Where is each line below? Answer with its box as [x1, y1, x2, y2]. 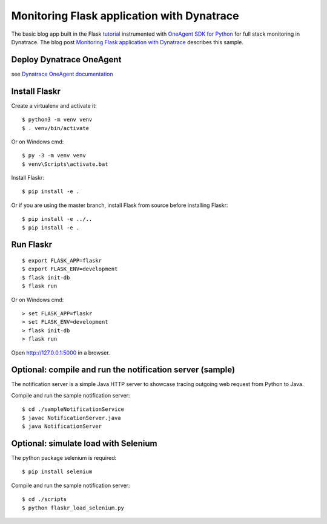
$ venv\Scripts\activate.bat [22, 160, 108, 168]
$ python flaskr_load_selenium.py [22, 504, 124, 511]
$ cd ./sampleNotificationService [22, 406, 124, 413]
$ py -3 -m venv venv [22, 152, 86, 159]
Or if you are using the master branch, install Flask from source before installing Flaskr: [11, 201, 228, 209]
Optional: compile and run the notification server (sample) [11, 365, 236, 375]
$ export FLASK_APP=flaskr [22, 257, 102, 264]
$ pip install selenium [22, 468, 93, 475]
